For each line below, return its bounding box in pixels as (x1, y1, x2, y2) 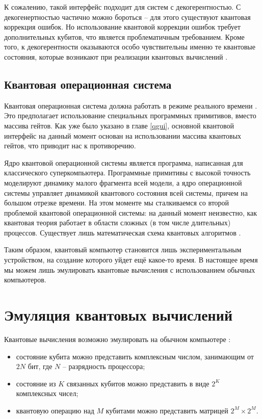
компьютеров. (4, 274, 46, 285)
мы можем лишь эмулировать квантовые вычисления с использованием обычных (4, 264, 255, 275)
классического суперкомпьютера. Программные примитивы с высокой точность (4, 167, 251, 178)
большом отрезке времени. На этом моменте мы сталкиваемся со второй (4, 197, 229, 208)
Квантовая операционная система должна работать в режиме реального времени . (4, 100, 257, 111)
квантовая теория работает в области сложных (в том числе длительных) (4, 217, 231, 228)
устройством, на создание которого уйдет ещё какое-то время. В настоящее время (4, 254, 258, 265)
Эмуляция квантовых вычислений (4, 304, 233, 325)
